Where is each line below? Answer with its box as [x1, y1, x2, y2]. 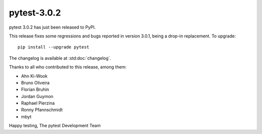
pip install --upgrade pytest [17, 44, 90, 50]
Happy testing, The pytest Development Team [9, 123, 101, 129]
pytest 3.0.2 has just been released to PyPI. [9, 24, 96, 30]
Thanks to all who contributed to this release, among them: [9, 64, 127, 70]
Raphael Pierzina [21, 100, 55, 106]
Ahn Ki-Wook [21, 73, 48, 79]
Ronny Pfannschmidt [21, 107, 63, 113]
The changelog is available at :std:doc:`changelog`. [9, 55, 112, 61]
